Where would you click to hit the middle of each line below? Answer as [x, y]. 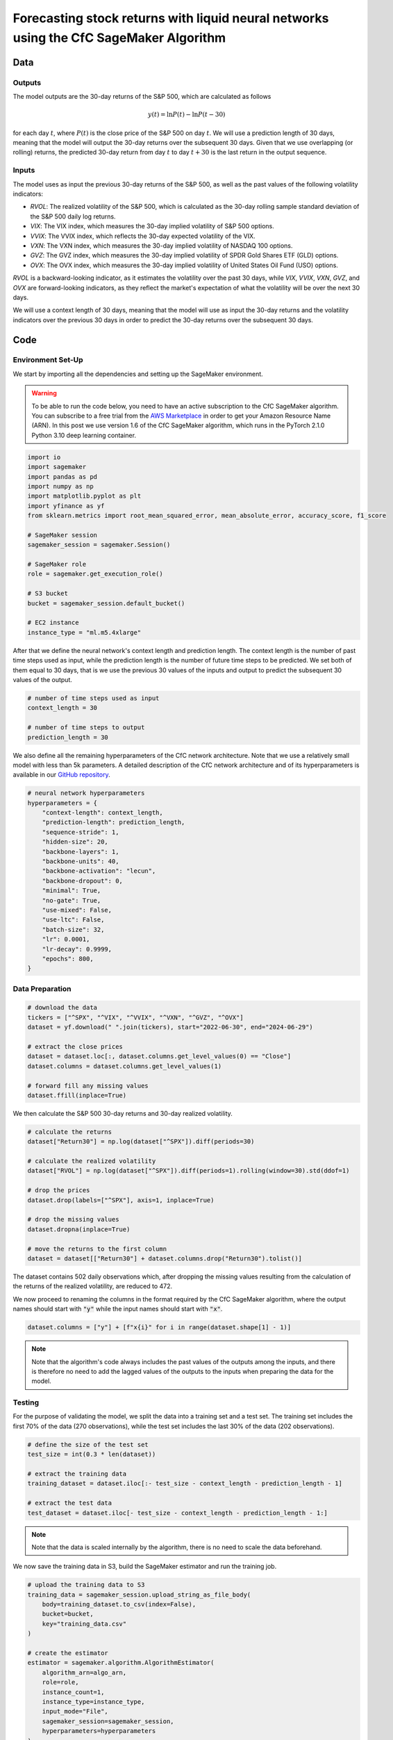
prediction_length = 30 [68, 737]
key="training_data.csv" [84, 1624]
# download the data [62, 1008]
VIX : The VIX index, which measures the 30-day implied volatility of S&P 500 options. [152, 226]
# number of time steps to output [86, 728]
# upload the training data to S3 [86, 1585]
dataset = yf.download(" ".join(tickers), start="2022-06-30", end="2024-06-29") [170, 1027]
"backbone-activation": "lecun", [99, 871]
